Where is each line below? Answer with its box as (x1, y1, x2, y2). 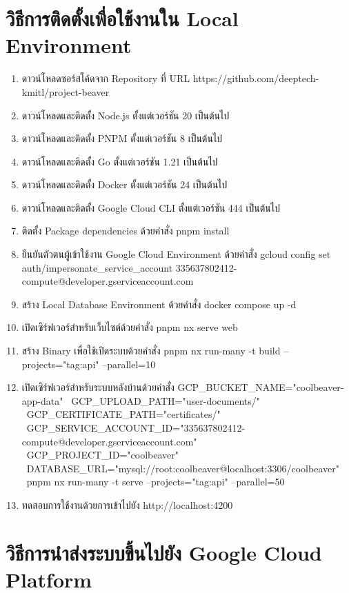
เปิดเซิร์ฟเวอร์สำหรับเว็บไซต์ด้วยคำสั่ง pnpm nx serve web (21, 320, 238, 334)
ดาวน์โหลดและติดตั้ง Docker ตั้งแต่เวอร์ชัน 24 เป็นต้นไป (21, 177, 228, 192)
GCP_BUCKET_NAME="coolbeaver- (177, 380, 344, 394)
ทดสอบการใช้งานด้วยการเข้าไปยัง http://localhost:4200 (21, 497, 233, 512)
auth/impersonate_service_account (21, 260, 173, 274)
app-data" (21, 393, 63, 408)
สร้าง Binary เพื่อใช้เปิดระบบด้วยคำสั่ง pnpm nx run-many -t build (21, 343, 281, 358)
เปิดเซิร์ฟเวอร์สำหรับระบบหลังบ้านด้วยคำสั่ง (21, 380, 174, 394)
